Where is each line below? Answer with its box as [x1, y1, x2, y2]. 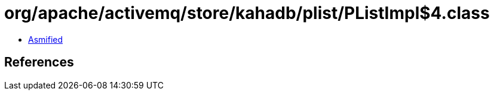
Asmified [28, 34, 63, 45]
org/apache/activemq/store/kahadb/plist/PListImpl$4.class [4, 3, 490, 23]
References [4, 55, 74, 70]
